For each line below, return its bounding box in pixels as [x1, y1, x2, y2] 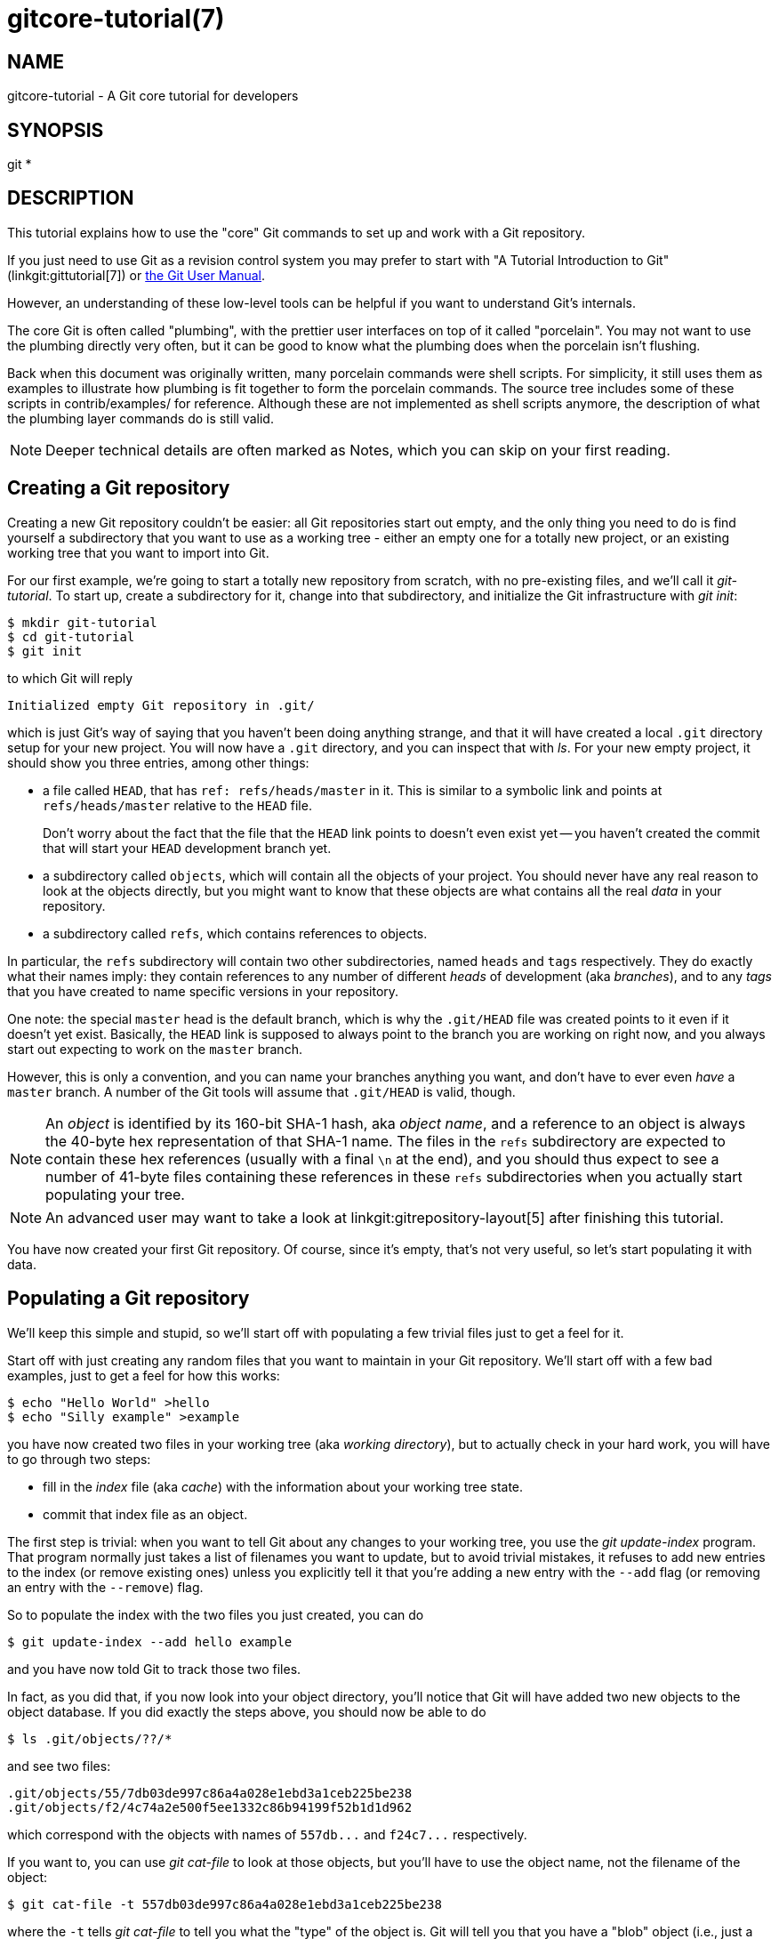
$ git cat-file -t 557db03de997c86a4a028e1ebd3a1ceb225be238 [7, 1896, 442, 1911]
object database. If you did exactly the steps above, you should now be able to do [7, 1703, 486, 1719]
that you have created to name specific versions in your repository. [7, 983, 399, 999]
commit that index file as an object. [43, 1506, 248, 1522]
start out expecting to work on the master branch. [7, 1041, 302, 1057]
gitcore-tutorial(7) [7, 4, 225, 34]
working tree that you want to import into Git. [7, 544, 269, 560]
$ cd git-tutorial [7, 629, 135, 644]
